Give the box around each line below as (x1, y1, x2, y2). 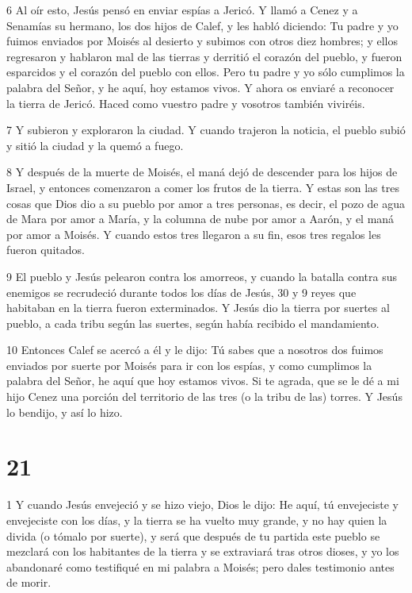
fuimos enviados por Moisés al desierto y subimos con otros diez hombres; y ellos (6, 33, 398, 49)
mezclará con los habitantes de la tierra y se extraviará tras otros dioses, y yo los (6, 543, 399, 560)
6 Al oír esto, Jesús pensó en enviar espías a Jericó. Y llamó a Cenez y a (6, 2, 358, 17)
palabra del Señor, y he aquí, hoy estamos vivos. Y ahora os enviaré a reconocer (6, 79, 395, 95)
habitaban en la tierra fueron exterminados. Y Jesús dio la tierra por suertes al (6, 299, 390, 316)
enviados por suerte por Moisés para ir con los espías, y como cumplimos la (6, 356, 372, 373)
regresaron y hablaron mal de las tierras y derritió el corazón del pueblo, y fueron (6, 48, 402, 64)
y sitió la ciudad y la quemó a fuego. (6, 137, 184, 153)
